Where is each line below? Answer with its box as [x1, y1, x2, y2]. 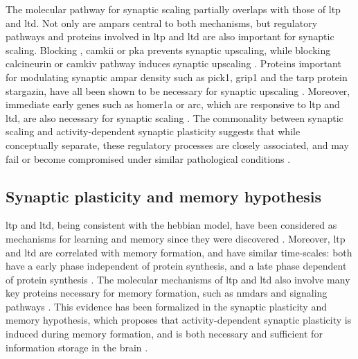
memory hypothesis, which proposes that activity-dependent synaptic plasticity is [6, 313, 352, 327]
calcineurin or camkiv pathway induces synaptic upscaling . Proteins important [6, 56, 341, 71]
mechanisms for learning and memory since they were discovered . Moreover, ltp [6, 231, 346, 245]
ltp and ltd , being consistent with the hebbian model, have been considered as [6, 218, 337, 232]
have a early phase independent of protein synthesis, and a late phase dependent [6, 259, 347, 273]
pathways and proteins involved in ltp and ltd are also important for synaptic [6, 29, 334, 44]
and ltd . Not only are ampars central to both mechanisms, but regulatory [6, 15, 318, 30]
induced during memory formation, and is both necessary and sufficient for [6, 326, 323, 341]
